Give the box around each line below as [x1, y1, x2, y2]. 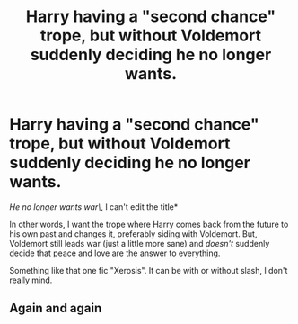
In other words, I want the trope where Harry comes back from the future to [9, 219, 289, 229]
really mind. [9, 274, 53, 285]
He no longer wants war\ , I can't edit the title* [9, 201, 179, 212]
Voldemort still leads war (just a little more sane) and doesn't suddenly [9, 238, 270, 248]
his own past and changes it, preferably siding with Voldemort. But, [9, 228, 258, 239]
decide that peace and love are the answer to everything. [9, 247, 221, 258]
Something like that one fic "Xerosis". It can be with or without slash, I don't [9, 265, 288, 275]
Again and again [9, 301, 102, 316]
